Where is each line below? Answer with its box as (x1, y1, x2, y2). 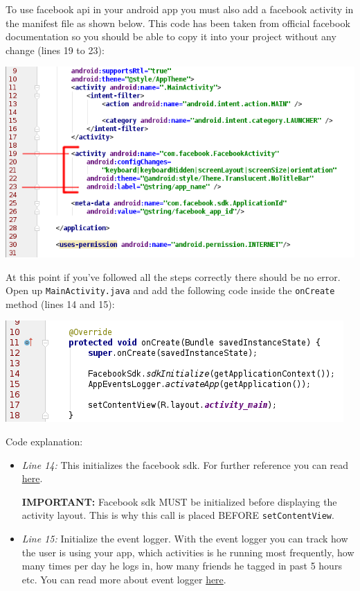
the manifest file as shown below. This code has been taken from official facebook (6, 15, 350, 30)
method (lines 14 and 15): (6, 296, 115, 311)
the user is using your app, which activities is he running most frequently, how (21, 545, 354, 559)
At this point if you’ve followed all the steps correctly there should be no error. (6, 269, 341, 284)
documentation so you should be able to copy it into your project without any (6, 29, 336, 44)
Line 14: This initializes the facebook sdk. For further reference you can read (21, 457, 349, 472)
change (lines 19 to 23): (6, 42, 105, 57)
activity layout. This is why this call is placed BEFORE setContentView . (21, 508, 334, 522)
